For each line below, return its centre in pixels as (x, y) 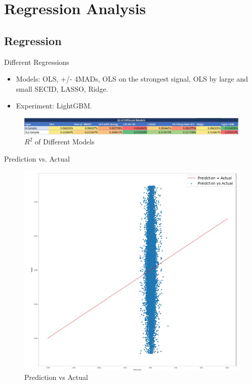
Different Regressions (37, 62)
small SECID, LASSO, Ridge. (62, 88)
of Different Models (65, 142)
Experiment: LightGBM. (54, 106)
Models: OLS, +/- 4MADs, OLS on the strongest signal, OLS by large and (132, 79)
